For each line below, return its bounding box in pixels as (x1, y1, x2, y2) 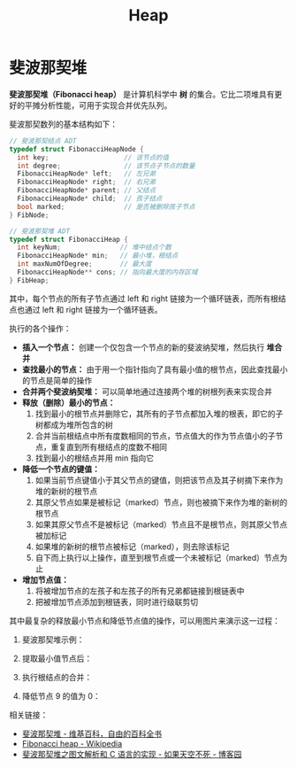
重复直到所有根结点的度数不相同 (50, 441, 168, 452)
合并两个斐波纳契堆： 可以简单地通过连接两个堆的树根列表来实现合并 (21, 386, 272, 397)
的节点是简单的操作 (21, 375, 93, 385)
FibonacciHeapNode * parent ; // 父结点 (17, 186, 156, 195)
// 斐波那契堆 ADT (9, 227, 71, 236)
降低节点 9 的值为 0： (21, 690, 102, 701)
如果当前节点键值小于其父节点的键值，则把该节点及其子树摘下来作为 (34, 475, 284, 485)
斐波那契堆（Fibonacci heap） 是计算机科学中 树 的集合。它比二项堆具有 (9, 89, 275, 99)
